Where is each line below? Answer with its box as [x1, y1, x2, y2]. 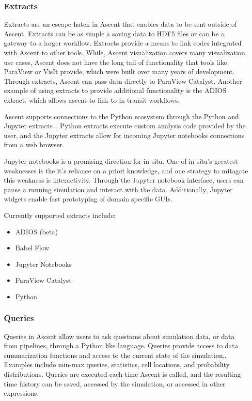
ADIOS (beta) [15, 226, 58, 236]
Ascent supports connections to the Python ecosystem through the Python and [4, 111, 239, 121]
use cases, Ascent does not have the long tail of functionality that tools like [4, 57, 227, 67]
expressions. [4, 388, 39, 398]
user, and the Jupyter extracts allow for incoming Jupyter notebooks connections [4, 130, 245, 140]
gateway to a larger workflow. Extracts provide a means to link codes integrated [4, 38, 242, 48]
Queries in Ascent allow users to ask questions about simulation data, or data [4, 331, 235, 341]
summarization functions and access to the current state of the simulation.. [4, 350, 227, 360]
